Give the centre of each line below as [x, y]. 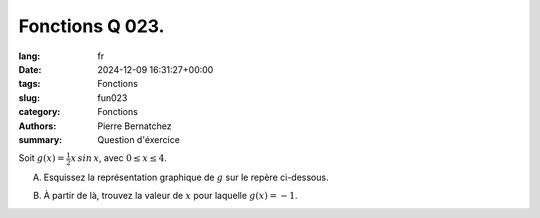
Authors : [37, 126]
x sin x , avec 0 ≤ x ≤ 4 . [118, 158]
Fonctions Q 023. [91, 26]
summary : [40, 139]
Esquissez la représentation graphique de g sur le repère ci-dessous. [186, 177]
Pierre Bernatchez [134, 126]
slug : [29, 97]
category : [39, 112]
